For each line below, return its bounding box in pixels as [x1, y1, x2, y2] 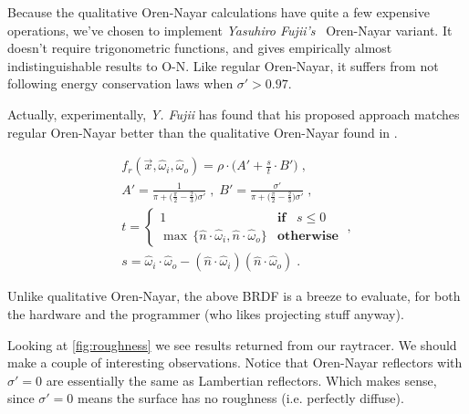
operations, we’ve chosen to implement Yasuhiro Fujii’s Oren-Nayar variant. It [7, 20, 453, 39]
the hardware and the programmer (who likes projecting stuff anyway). [7, 304, 404, 323]
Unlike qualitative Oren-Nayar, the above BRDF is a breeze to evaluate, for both [7, 286, 461, 305]
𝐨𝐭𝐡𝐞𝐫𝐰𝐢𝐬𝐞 [276, 229, 339, 243]
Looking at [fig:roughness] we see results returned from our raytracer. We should [7, 335, 457, 354]
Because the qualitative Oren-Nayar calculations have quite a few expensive [7, 3, 430, 21]
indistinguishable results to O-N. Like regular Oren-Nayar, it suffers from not [7, 56, 439, 75]
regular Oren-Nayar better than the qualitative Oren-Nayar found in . [7, 122, 398, 141]
